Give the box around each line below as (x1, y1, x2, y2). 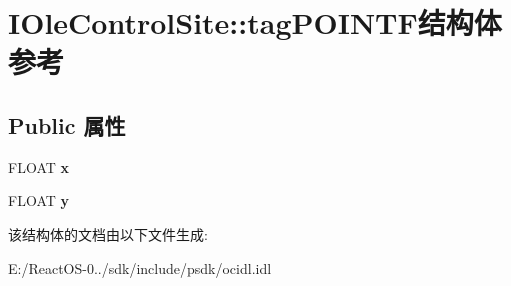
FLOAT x (8, 156, 69, 177)
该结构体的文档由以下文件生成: (8, 223, 208, 244)
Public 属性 (8, 109, 126, 140)
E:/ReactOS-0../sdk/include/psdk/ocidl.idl (8, 257, 272, 278)
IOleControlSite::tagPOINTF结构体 (8, 2, 502, 43)
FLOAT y (8, 190, 69, 211)
